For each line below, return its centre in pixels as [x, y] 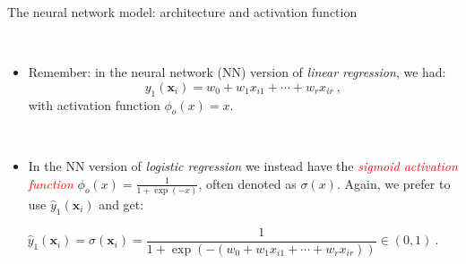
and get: [121, 204]
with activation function [94, 104]
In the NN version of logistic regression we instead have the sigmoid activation [243, 165]
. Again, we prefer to [393, 183]
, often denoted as [247, 183]
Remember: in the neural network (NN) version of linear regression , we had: [237, 72]
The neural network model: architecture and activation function [182, 12]
